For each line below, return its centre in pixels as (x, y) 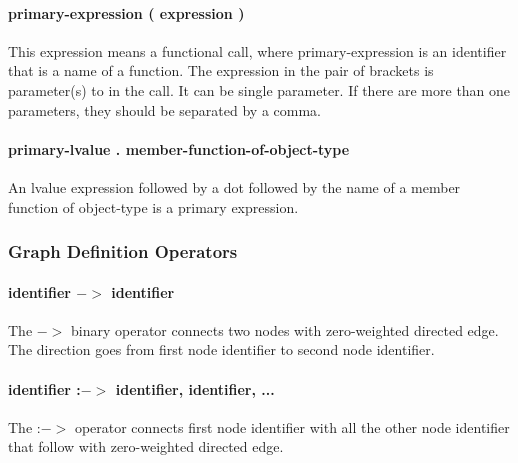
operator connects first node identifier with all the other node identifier (292, 426)
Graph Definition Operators (123, 251)
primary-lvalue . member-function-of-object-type (179, 148)
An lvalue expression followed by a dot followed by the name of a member (234, 186)
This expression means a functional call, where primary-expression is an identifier (257, 50)
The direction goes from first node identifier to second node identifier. (221, 349)
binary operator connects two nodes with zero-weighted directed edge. (285, 329)
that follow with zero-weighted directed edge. (146, 446)
